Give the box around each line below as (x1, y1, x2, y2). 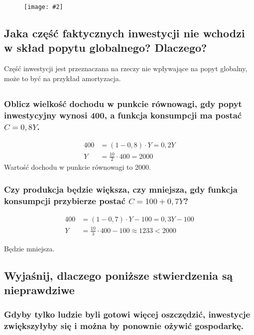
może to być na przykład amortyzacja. (4, 73, 121, 83)
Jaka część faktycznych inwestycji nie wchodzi (4, 25, 245, 41)
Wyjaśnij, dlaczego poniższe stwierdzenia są (4, 267, 233, 283)
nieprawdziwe (4, 282, 75, 297)
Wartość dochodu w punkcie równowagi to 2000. (4, 162, 151, 172)
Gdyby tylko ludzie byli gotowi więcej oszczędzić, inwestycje (4, 308, 251, 321)
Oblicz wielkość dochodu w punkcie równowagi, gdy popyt (4, 97, 242, 110)
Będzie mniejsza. (4, 243, 55, 253)
